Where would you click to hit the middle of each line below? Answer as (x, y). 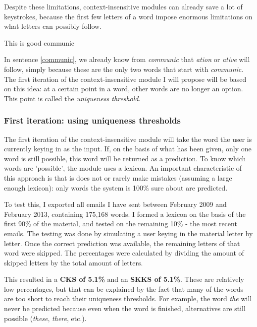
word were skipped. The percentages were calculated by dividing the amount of (124, 253)
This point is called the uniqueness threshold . (72, 98)
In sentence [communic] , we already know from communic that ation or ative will (127, 59)
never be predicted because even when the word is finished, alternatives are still (125, 308)
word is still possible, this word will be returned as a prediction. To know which (125, 158)
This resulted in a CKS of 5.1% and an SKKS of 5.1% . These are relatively (124, 279)
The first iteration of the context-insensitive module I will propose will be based (125, 79)
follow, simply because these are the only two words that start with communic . (124, 69)
